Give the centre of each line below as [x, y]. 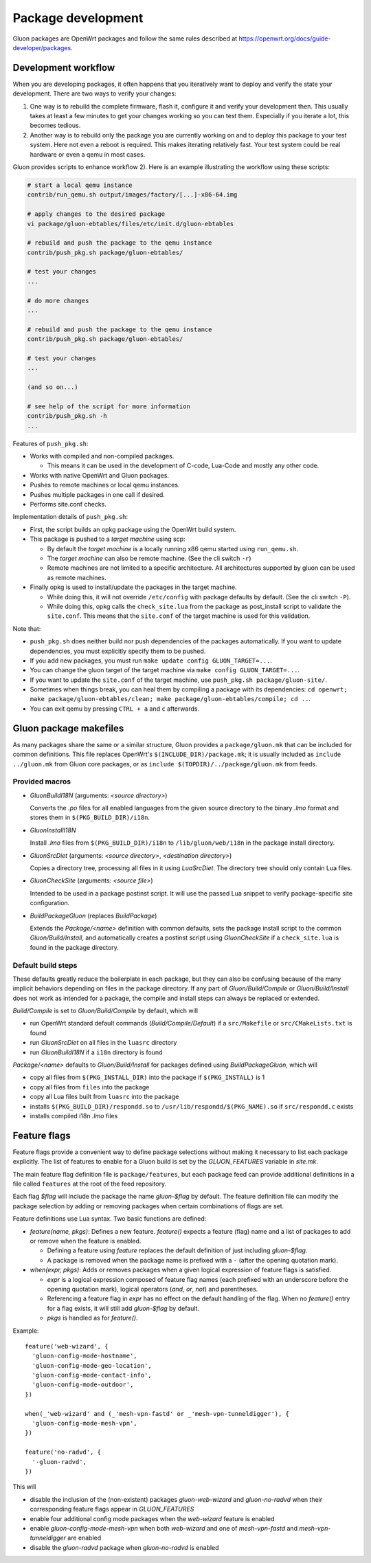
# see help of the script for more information [109, 406]
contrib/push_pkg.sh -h [67, 416]
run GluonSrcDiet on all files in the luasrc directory [103, 1043]
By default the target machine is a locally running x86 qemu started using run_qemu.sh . [173, 548]
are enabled [85, 1538]
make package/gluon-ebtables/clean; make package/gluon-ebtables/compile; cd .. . [170, 699]
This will [24, 1487]
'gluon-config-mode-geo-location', [92, 1365]
